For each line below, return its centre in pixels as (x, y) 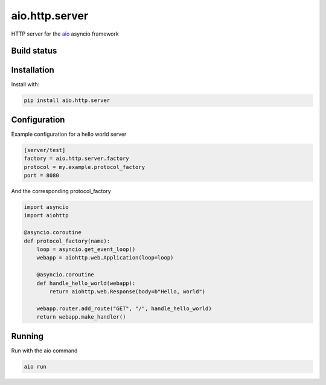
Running (27, 336)
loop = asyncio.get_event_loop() (86, 250)
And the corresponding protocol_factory (61, 191)
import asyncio (46, 207)
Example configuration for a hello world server (69, 134)
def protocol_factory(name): (67, 241)
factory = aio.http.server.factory (76, 159)
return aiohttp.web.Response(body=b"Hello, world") (127, 291)
